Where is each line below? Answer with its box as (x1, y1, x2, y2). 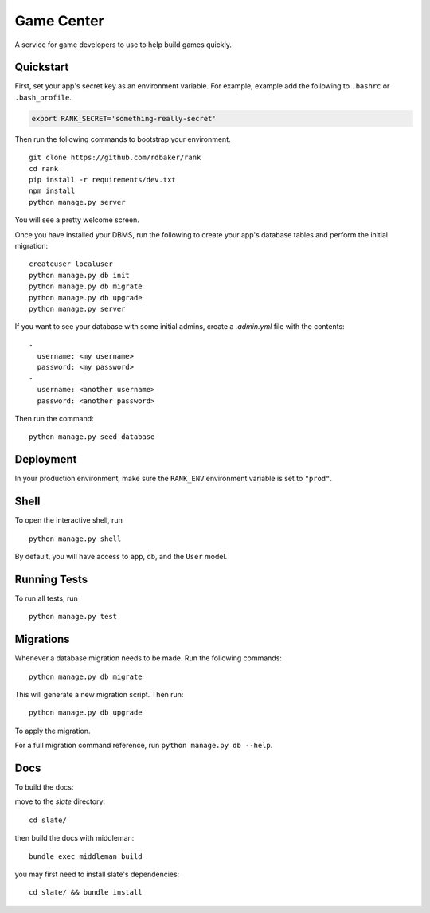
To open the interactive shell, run (14, 515, 123, 525)
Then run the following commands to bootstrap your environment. (14, 134, 231, 143)
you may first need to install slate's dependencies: (14, 869, 180, 880)
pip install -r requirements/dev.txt (29, 175, 177, 184)
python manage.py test (29, 612, 118, 621)
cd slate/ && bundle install (29, 888, 143, 897)
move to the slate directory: (14, 797, 106, 806)
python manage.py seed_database (29, 433, 155, 441)
